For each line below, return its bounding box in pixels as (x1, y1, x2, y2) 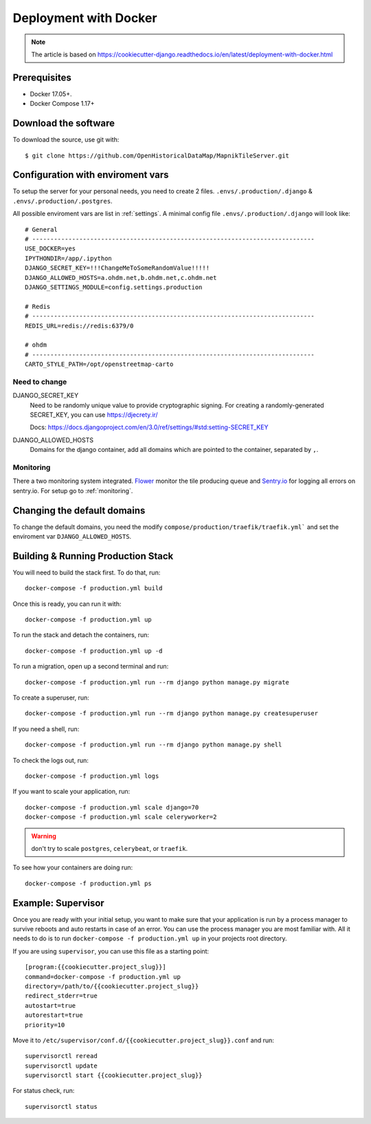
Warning (31, 832, 56, 840)
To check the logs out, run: (12, 756, 89, 764)
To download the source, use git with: (12, 136, 120, 144)
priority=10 (25, 1021, 65, 1028)
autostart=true (25, 1002, 76, 1009)
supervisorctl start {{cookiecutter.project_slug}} (25, 1072, 203, 1079)
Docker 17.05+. (30, 89, 72, 98)
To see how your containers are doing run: (12, 863, 133, 872)
